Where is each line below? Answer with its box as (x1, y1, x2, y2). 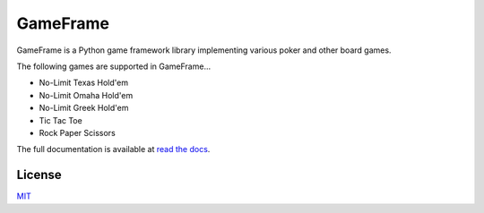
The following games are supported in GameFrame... (16, 61, 212, 72)
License (16, 167, 62, 183)
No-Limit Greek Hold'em (39, 103, 129, 114)
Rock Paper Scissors (39, 127, 116, 138)
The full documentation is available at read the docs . (16, 144, 211, 155)
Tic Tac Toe (39, 115, 82, 125)
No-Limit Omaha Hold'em (39, 89, 134, 100)
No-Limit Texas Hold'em (39, 77, 129, 89)
